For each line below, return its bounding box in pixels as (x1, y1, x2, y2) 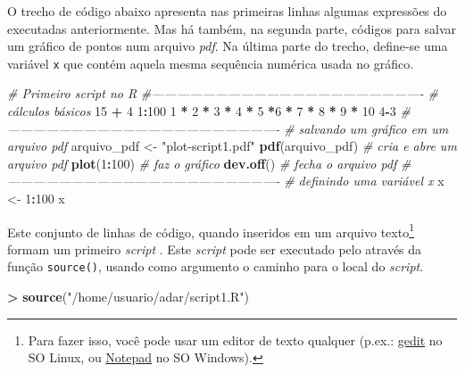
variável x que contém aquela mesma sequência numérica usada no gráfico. (7, 54, 414, 72)
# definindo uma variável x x (284, 171, 444, 190)
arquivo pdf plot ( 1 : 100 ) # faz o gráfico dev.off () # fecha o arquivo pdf (7, 153, 397, 172)
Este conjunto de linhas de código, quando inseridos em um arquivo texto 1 (7, 220, 414, 241)
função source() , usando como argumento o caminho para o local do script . (7, 257, 424, 276)
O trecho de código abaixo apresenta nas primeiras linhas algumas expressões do (7, 2, 447, 20)
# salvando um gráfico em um (284, 119, 449, 137)
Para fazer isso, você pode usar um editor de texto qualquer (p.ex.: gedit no (28, 330, 443, 349)
